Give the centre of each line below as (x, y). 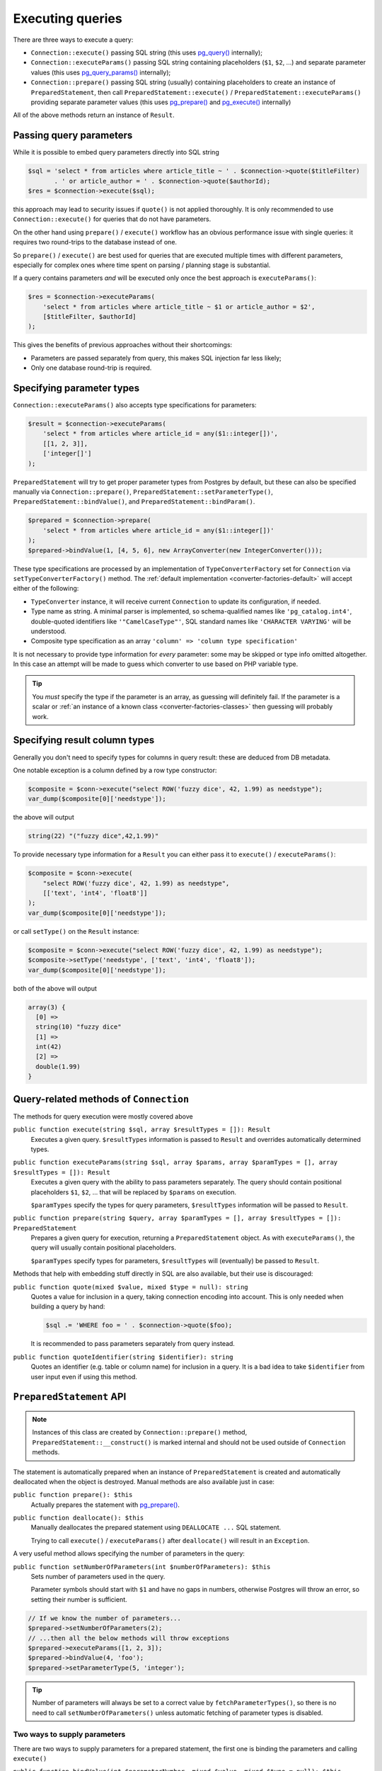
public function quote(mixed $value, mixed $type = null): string (131, 1287)
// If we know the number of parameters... (105, 1618)
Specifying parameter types (76, 389)
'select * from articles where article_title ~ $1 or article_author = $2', (179, 307)
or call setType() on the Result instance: (76, 931)
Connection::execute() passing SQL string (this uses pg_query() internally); (147, 52)
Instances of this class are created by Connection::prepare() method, (140, 1432)
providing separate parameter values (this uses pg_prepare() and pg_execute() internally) (161, 102)
